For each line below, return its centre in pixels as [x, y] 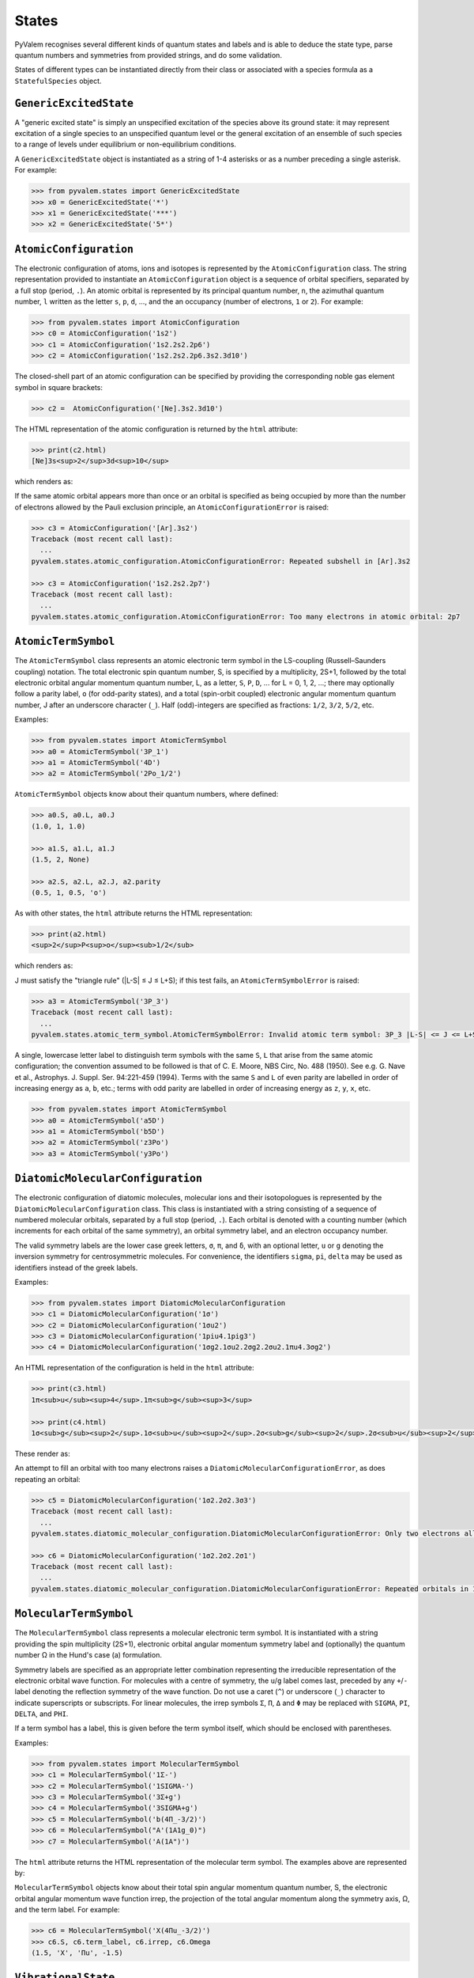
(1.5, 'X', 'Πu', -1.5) [77, 1953]
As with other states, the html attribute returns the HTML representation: [134, 913]
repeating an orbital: [47, 1479]
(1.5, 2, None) [60, 859]
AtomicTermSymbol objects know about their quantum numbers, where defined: [147, 794]
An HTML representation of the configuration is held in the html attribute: [134, 1368]
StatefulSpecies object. [58, 81]
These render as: [42, 1453]
